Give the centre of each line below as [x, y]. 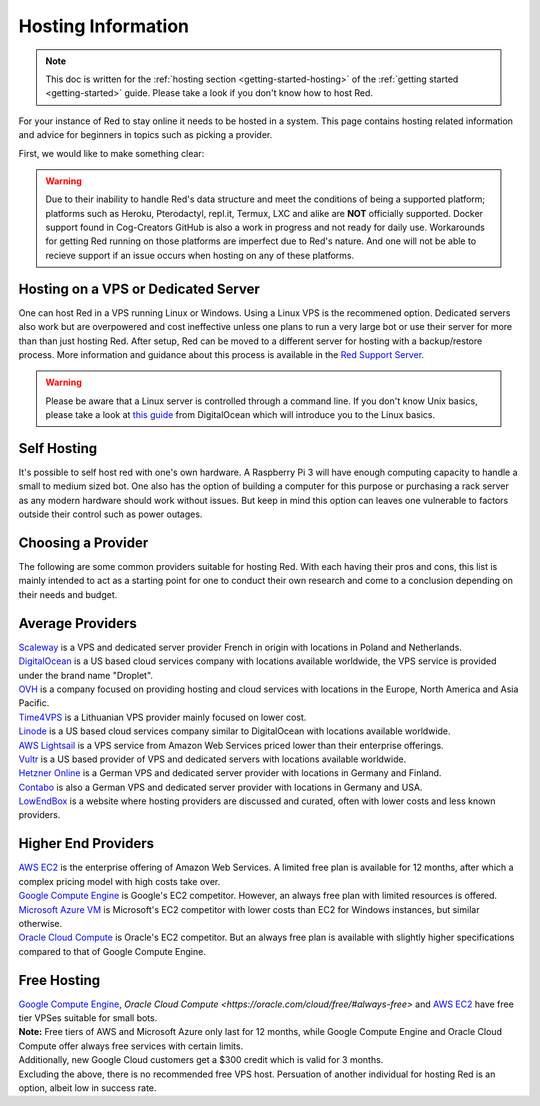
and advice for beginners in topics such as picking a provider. [145, 135]
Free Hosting [59, 980]
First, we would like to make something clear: [111, 153]
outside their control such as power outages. [110, 514]
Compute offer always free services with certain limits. [131, 1046]
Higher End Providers [86, 843]
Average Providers [77, 623]
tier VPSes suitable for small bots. [88, 1018]
